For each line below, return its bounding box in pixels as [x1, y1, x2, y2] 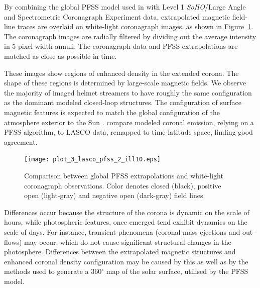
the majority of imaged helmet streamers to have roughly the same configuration [4, 87, 252, 98]
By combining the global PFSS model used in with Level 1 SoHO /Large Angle [4, 2, 246, 12]
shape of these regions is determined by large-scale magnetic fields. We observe [4, 77, 246, 88]
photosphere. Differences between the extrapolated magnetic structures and [4, 246, 236, 257]
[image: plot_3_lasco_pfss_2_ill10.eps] [24, 156, 161, 163]
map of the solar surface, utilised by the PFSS [106, 266, 248, 276]
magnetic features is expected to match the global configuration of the [4, 107, 220, 117]
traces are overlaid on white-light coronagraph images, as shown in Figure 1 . [17, 21, 253, 32]
